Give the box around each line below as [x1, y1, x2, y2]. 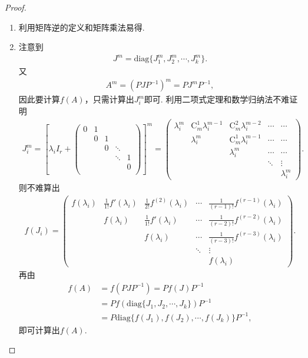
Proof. [5, 1, 27, 13]
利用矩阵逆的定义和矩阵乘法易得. [18, 21, 145, 33]
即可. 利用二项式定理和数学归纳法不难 [144, 93, 290, 105]
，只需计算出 [84, 93, 134, 105]
